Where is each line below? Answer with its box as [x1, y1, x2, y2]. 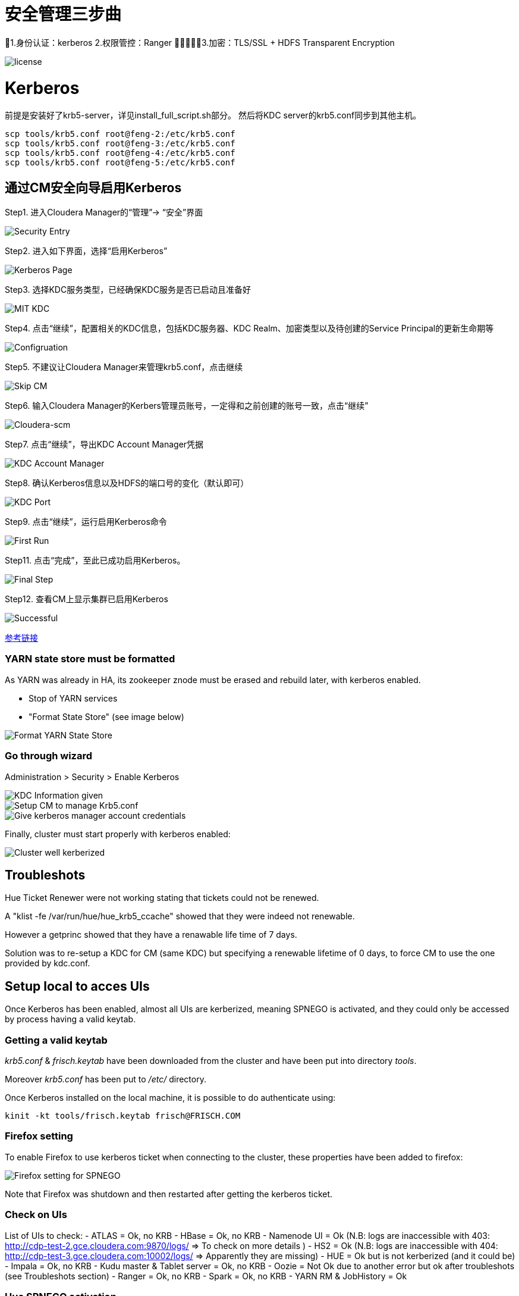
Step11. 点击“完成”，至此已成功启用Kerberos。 [5, 555, 185, 566]
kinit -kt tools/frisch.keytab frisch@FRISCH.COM [5, 1111, 241, 1121]
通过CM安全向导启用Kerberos [5, 180, 182, 195]
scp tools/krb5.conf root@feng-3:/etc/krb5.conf [5, 139, 235, 149]
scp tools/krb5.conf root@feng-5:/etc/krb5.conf [5, 158, 235, 168]
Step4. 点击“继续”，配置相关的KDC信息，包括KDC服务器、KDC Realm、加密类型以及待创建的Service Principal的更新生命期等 [5, 323, 494, 334]
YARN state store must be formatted [5, 653, 175, 665]
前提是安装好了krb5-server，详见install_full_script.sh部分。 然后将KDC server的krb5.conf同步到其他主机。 [5, 110, 422, 121]
